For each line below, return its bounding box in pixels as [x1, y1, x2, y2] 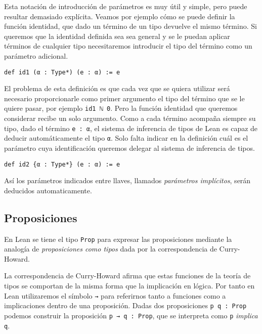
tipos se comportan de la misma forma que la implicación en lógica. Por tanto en [4, 280, 255, 291]
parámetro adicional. [4, 50, 68, 61]
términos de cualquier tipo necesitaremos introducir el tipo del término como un [4, 40, 252, 51]
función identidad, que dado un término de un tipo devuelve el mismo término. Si [4, 21, 257, 31]
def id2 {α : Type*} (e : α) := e [4, 160, 120, 168]
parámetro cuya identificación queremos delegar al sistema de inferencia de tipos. [4, 142, 255, 153]
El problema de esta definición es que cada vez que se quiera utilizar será [4, 83, 230, 94]
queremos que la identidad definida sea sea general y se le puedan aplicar [4, 30, 230, 41]
